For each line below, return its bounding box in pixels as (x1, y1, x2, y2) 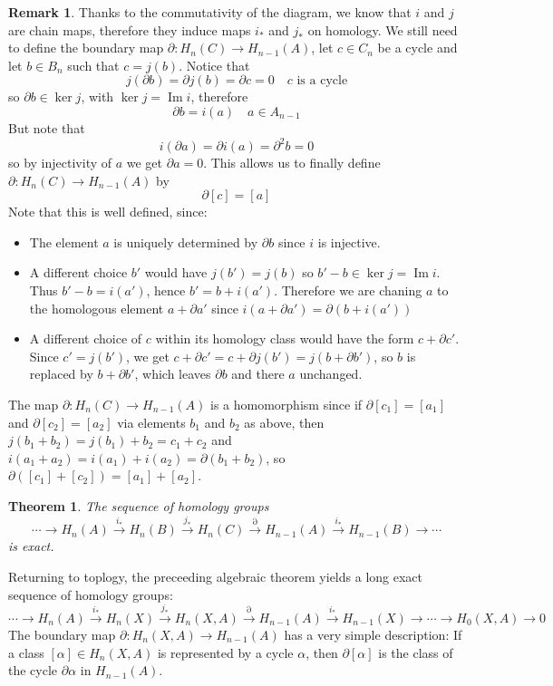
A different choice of (29, 329, 142, 348)
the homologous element (29, 298, 164, 317)
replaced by (29, 364, 93, 383)
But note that (8, 118, 85, 137)
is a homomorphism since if (210, 395, 363, 413)
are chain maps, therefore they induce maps (8, 20, 251, 39)
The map (8, 395, 59, 413)
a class (8, 643, 44, 662)
